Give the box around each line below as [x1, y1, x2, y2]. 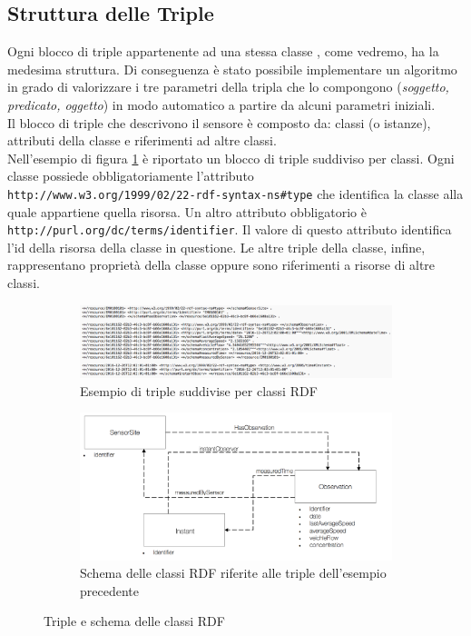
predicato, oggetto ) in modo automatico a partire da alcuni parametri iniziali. [7, 94, 436, 114]
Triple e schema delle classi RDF [44, 611, 225, 631]
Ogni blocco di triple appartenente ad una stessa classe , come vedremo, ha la [7, 42, 439, 61]
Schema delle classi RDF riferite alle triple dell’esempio [80, 563, 387, 582]
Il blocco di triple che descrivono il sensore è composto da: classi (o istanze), [7, 113, 431, 132]
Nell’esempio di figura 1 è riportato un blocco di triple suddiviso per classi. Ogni [7, 148, 455, 167]
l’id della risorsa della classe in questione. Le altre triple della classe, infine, [7, 237, 426, 256]
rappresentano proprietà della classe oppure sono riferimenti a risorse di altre [7, 255, 436, 274]
